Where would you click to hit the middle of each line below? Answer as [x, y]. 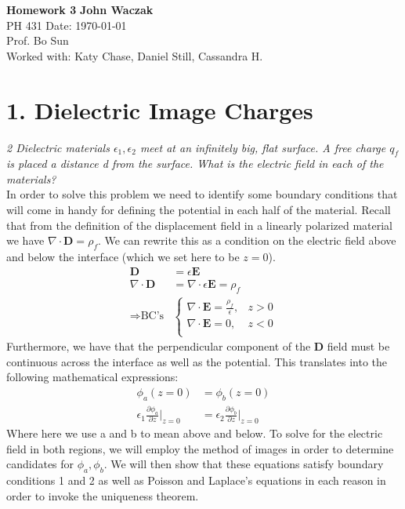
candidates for [40, 464]
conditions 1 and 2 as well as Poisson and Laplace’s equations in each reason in [196, 480]
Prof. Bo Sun [38, 40]
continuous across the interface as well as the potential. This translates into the [197, 361]
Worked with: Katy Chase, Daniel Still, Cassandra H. [135, 55]
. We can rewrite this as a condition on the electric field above [247, 240]
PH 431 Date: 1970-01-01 [67, 25]
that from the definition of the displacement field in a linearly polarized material [199, 225]
